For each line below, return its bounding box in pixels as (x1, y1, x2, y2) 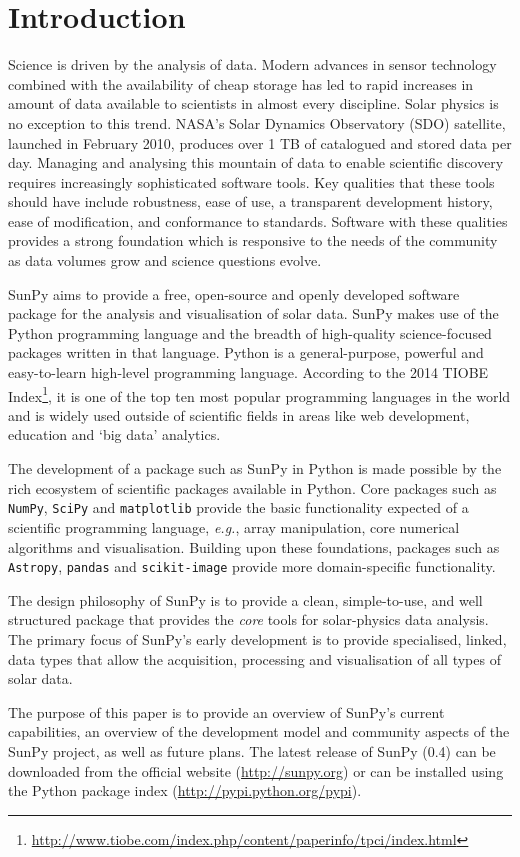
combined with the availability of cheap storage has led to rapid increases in (8, 73, 474, 94)
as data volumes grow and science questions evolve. (8, 250, 322, 271)
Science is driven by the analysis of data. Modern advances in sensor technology (8, 54, 497, 75)
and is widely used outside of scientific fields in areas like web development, (8, 404, 470, 425)
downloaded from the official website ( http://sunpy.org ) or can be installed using (8, 760, 504, 781)
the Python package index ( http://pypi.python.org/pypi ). (8, 780, 362, 801)
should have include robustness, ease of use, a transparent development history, (8, 191, 493, 212)
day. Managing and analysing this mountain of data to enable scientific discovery (8, 152, 504, 173)
